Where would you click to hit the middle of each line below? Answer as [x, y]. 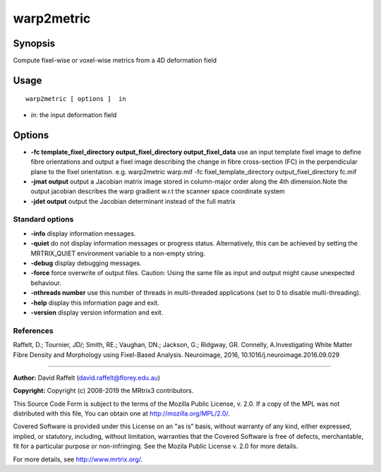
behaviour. [46, 283]
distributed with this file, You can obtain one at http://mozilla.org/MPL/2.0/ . [122, 413]
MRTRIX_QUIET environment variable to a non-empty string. [118, 253]
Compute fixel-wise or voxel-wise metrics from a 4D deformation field [115, 61]
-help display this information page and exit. [95, 303]
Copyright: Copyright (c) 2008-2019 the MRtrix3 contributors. [103, 391]
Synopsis [34, 43]
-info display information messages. [83, 234]
